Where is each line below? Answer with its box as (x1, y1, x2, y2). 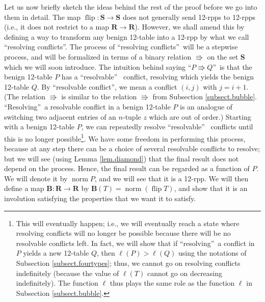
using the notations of (178, 248, 247, 258)
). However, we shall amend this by (135, 21, 245, 32)
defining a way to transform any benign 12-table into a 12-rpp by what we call (4, 31, 249, 42)
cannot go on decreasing (147, 267, 223, 278)
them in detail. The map (4, 11, 81, 22)
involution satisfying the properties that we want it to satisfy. (4, 193, 196, 203)
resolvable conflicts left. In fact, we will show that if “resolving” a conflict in (16, 237, 255, 248)
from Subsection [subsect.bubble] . (152, 91, 257, 102)
